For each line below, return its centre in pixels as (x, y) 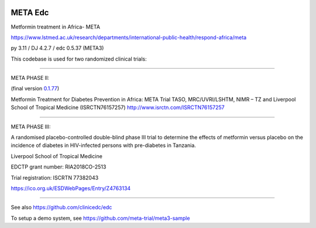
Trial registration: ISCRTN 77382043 (55, 177)
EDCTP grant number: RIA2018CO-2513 (59, 167)
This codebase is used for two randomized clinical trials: (79, 59)
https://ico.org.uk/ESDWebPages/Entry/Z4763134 (71, 188)
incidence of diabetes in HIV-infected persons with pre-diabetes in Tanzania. (103, 145)
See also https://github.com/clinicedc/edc (61, 208)
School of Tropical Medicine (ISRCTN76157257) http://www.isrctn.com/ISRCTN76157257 (118, 107)
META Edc (30, 13)
